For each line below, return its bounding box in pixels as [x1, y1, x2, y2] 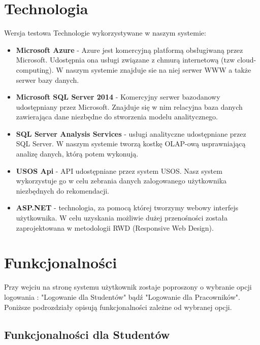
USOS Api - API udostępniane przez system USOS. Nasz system [16, 165, 222, 176]
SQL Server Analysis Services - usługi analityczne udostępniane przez [16, 128, 246, 139]
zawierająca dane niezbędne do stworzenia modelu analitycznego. [16, 111, 218, 122]
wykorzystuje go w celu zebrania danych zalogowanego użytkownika [16, 175, 227, 186]
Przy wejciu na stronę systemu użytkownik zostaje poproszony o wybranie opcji [4, 281, 252, 292]
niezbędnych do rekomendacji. [16, 185, 110, 196]
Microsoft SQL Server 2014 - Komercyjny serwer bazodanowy [16, 91, 220, 102]
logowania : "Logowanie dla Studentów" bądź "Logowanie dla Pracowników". [4, 291, 240, 302]
